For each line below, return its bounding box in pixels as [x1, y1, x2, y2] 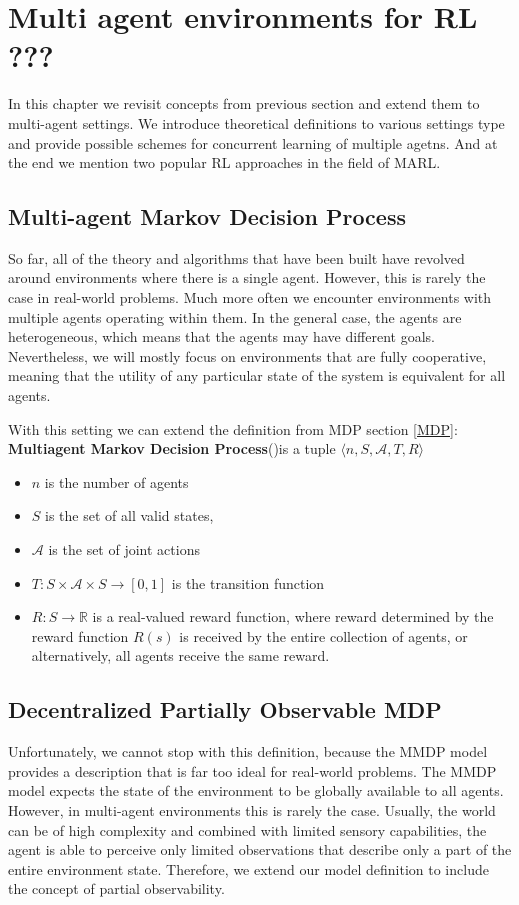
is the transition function [171, 572, 325, 593]
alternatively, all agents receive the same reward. [31, 645, 330, 666]
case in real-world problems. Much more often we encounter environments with [8, 287, 492, 308]
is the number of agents [44, 471, 189, 492]
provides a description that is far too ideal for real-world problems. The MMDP [8, 760, 497, 781]
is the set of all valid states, [45, 505, 214, 526]
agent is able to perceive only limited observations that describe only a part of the [8, 839, 512, 860]
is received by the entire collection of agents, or [179, 625, 468, 646]
